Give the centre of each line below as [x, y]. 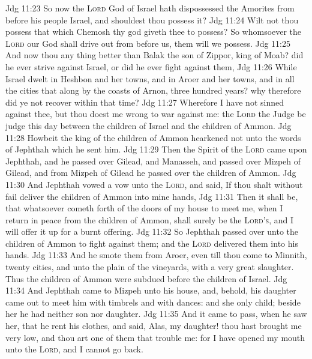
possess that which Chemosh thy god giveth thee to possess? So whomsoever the [154, 32]
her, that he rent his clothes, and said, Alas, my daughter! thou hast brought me [154, 326]
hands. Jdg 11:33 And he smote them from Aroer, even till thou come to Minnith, [156, 255]
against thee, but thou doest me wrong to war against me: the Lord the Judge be [156, 114]
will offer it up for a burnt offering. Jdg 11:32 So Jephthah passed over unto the [152, 231]
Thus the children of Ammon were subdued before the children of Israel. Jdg [146, 278]
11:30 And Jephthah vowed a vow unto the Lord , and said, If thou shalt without [154, 184]
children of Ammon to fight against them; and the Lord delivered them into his [152, 243]
